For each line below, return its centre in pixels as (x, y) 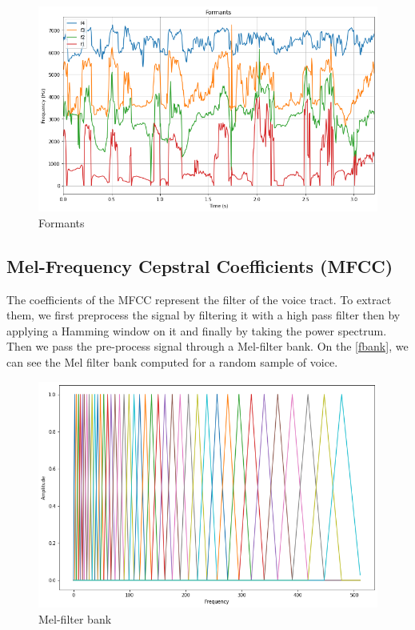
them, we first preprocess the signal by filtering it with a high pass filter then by (204, 315)
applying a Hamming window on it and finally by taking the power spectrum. (197, 330)
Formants (62, 222)
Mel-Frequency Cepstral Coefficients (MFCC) (200, 265)
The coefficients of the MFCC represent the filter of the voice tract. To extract (199, 299)
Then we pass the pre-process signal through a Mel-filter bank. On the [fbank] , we (207, 346)
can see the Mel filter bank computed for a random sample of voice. (172, 361)
